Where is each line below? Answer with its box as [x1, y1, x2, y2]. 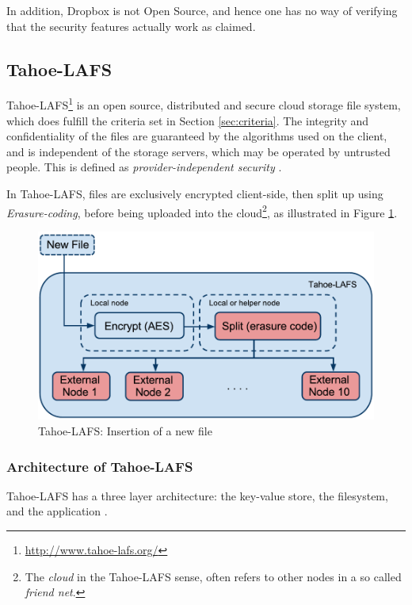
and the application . [6, 503, 108, 519]
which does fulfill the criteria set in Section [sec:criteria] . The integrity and [6, 112, 368, 128]
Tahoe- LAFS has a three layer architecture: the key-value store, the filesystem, [6, 487, 388, 504]
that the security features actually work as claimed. [6, 17, 256, 34]
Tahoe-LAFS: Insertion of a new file [38, 423, 212, 439]
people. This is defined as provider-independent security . [6, 159, 282, 175]
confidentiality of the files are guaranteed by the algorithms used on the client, [6, 128, 387, 144]
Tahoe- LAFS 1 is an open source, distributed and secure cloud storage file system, [6, 94, 401, 113]
